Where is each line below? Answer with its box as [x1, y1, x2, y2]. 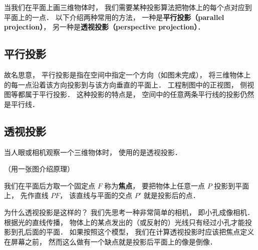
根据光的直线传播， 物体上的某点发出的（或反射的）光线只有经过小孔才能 [4, 216, 245, 227]
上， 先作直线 [4, 190, 49, 200]
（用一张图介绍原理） [4, 163, 74, 174]
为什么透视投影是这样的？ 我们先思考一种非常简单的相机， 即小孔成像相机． [4, 206, 254, 217]
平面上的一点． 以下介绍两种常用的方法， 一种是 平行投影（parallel [4, 11, 224, 22]
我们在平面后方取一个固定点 [4, 180, 95, 190]
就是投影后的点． [143, 190, 200, 200]
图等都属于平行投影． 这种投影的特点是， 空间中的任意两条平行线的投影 [4, 89, 240, 99]
